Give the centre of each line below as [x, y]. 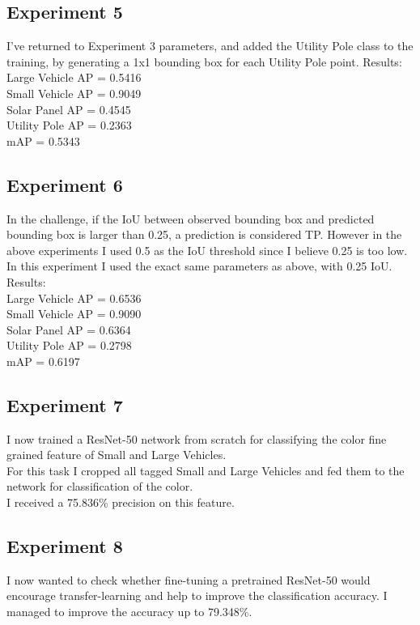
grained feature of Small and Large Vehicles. [117, 455]
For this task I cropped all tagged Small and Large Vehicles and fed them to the [206, 470]
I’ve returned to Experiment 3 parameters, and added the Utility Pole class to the [210, 46]
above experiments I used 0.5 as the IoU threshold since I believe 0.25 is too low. [207, 250]
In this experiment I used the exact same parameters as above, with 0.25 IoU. [199, 266]
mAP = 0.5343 [43, 140]
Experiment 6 [65, 184]
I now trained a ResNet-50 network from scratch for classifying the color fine [197, 438]
